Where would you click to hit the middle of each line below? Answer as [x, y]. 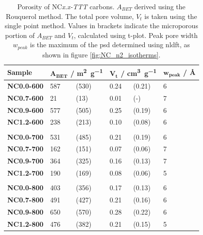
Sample [20, 72]
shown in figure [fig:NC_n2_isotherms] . [101, 54]
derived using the [160, 6]
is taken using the [171, 16]
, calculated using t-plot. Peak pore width [136, 35]
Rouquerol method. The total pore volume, [70, 16]
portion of [20, 35]
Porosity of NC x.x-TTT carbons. [66, 6]
